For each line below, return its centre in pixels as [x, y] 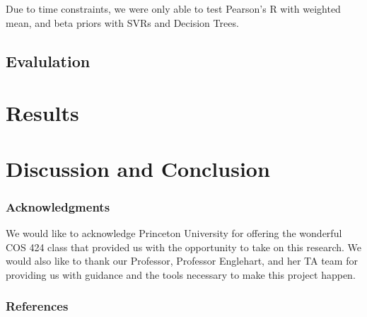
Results [42, 113]
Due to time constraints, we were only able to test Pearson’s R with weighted [173, 8]
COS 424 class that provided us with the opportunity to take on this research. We [183, 247]
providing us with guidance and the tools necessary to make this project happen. [181, 274]
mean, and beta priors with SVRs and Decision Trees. [122, 22]
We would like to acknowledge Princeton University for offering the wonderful [174, 232]
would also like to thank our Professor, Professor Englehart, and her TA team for [182, 261]
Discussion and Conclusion [138, 168]
